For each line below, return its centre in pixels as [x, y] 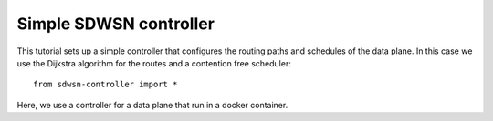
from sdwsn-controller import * [105, 85]
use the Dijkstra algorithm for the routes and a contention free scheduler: [154, 63]
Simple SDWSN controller [115, 24]
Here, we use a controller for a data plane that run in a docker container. [152, 105]
